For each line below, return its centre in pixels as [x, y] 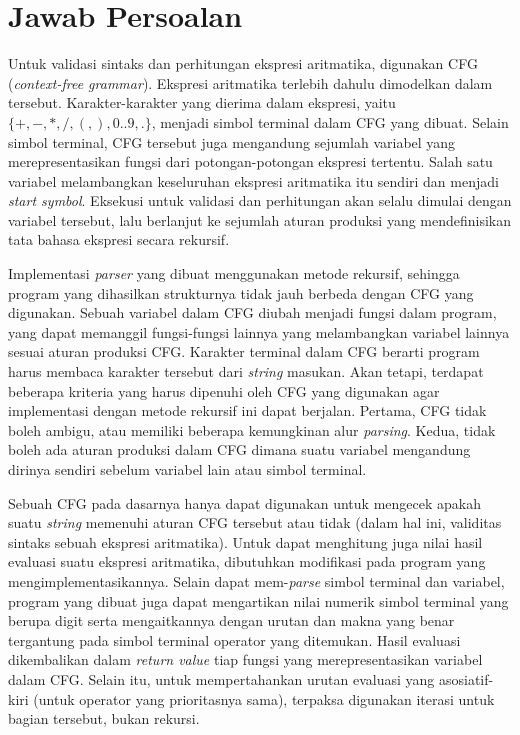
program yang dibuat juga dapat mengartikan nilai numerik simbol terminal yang [258, 600]
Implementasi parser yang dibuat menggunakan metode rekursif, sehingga [234, 273]
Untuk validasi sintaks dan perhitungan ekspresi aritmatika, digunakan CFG [243, 63]
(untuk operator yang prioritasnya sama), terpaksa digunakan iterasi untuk [264, 698]
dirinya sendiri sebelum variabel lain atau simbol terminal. [187, 469]
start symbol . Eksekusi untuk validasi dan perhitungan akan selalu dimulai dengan [260, 200]
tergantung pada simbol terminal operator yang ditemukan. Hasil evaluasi [234, 639]
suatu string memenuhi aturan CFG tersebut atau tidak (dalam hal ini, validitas [255, 522]
